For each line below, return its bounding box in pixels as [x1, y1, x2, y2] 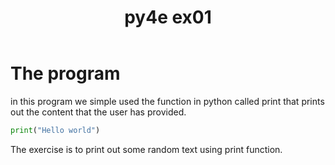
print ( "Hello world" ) [10, 125, 101, 135]
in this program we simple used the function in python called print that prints [10, 95, 325, 107]
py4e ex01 [124, 6, 212, 29]
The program [10, 62, 121, 85]
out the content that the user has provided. [10, 106, 187, 118]
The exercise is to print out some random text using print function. [10, 143, 283, 155]
